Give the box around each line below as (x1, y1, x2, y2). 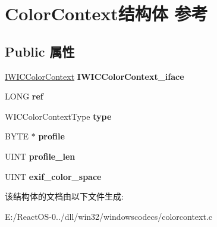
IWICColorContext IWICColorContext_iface (5, 70, 184, 82)
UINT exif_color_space (5, 170, 102, 182)
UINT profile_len (5, 150, 76, 162)
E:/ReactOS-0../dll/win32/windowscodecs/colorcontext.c (5, 210, 213, 222)
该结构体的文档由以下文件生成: (5, 190, 124, 203)
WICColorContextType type (5, 110, 112, 122)
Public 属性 (5, 42, 75, 60)
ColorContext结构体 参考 (5, 1, 208, 26)
